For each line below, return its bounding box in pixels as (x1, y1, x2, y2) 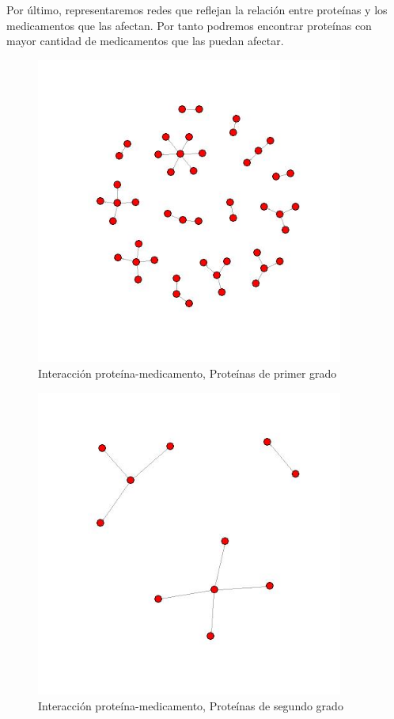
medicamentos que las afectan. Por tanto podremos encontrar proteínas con (6, 17, 372, 33)
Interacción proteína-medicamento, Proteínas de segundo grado (38, 697, 343, 713)
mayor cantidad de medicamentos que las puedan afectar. (6, 32, 284, 49)
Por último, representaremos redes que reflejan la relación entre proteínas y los (6, 2, 388, 17)
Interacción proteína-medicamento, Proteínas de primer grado (38, 364, 337, 381)
